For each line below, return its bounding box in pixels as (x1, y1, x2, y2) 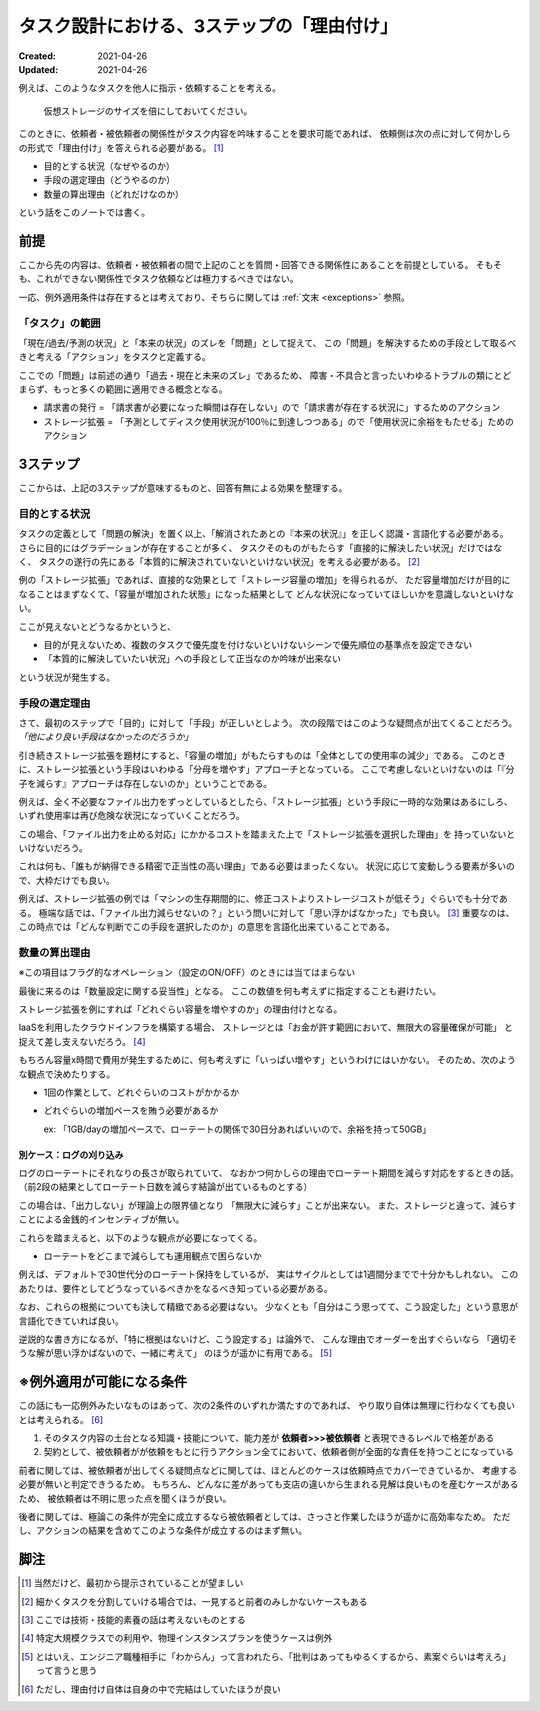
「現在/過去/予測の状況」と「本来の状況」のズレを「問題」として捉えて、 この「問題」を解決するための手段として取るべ (18, 336, 517, 349)
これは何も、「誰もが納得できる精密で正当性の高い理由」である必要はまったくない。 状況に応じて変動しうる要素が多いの (18, 860, 515, 872)
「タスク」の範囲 (18, 316, 101, 330)
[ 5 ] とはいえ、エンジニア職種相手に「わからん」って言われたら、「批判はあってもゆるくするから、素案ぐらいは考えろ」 (21, 1650, 512, 1662)
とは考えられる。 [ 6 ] (18, 1413, 104, 1425)
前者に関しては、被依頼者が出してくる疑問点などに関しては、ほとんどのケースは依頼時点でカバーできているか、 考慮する (18, 1464, 518, 1476)
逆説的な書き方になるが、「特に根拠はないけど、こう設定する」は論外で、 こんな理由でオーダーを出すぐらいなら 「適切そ (18, 1333, 518, 1345)
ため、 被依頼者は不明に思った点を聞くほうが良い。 (18, 1492, 232, 1504)
